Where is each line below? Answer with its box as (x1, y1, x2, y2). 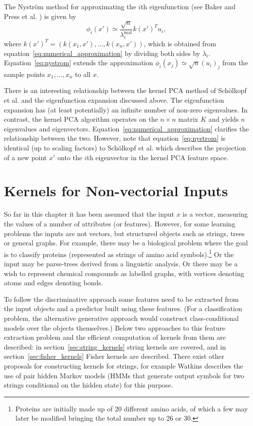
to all (75, 69, 90, 79)
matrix (178, 114, 199, 124)
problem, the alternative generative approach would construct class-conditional (4, 313, 239, 323)
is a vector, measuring (182, 209, 248, 219)
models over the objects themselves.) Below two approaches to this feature (4, 322, 225, 333)
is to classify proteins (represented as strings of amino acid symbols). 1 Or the (4, 247, 234, 259)
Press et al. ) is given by (4, 11, 76, 21)
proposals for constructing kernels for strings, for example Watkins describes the (4, 360, 243, 370)
